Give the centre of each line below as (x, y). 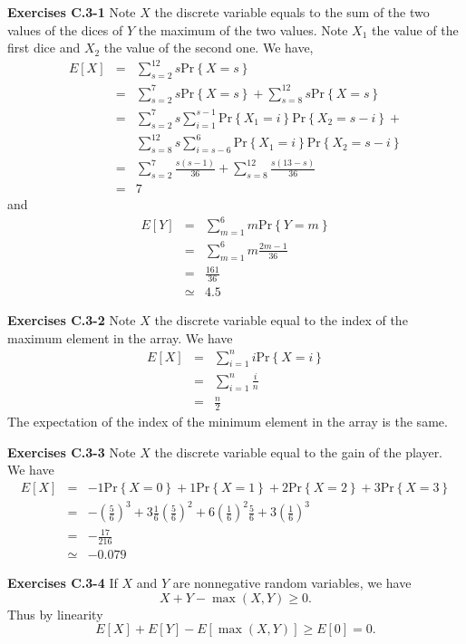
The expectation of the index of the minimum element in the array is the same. (228, 422)
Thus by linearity (55, 614)
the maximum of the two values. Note (243, 29)
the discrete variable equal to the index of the (281, 319)
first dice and (44, 48)
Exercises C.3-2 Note (72, 319)
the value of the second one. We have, (209, 48)
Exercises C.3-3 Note (72, 452)
